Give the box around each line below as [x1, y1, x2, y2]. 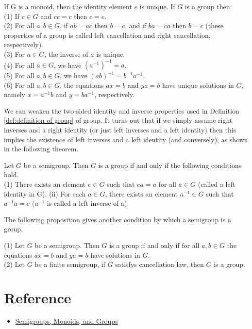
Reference [4, 287, 71, 307]
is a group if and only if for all [109, 240, 200, 250]
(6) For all [4, 80, 34, 90]
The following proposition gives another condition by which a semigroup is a [4, 214, 231, 224]
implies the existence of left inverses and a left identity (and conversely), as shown [4, 134, 248, 144]
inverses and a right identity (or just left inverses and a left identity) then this [4, 125, 236, 135]
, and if [125, 20, 147, 31]
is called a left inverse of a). [47, 198, 129, 208]
